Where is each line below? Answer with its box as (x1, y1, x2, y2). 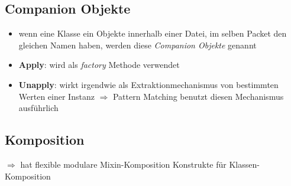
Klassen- (229, 158, 260, 170)
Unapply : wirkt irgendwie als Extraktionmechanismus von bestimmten (18, 78, 279, 90)
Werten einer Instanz (18, 90, 95, 102)
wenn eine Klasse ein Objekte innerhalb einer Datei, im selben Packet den (18, 27, 287, 40)
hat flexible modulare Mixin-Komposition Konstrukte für (20, 158, 227, 170)
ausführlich (18, 102, 59, 114)
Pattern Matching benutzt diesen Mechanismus (112, 90, 284, 102)
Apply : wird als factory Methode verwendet (18, 58, 180, 71)
